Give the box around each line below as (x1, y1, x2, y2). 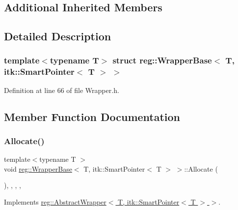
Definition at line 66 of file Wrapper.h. (4, 85, 119, 95)
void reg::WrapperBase (4, 163, 72, 174)
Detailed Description (4, 29, 111, 44)
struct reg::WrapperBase (112, 54, 212, 66)
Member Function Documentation (4, 109, 181, 124)
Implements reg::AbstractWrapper (4, 197, 106, 207)
